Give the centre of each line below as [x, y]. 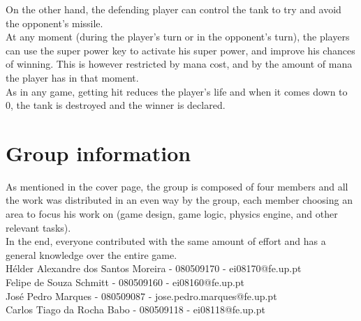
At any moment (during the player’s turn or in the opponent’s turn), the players [178, 37]
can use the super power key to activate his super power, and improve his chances [180, 50]
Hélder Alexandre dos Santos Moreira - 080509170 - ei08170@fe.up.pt [154, 268]
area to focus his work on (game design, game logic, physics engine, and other [172, 214]
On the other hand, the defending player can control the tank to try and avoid [174, 9]
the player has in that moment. [72, 77]
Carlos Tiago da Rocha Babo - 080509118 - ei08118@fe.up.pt [135, 309]
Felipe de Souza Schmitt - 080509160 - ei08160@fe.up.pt [125, 282]
